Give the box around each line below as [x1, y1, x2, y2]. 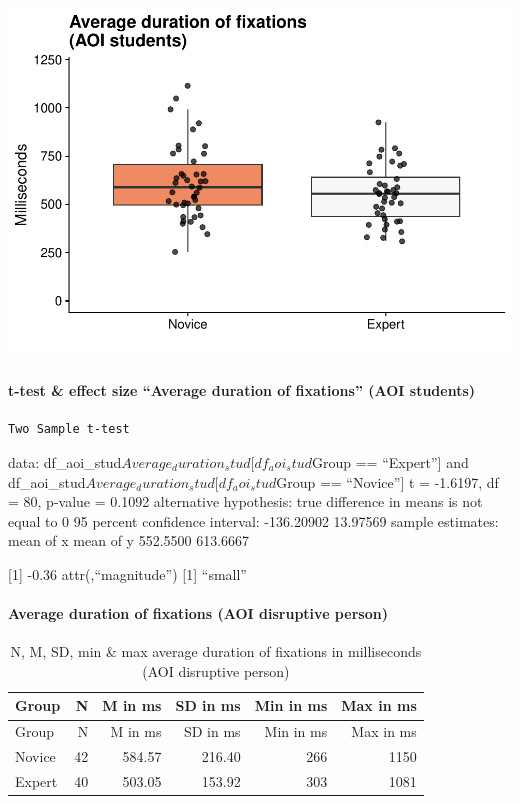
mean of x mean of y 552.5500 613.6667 [8, 530, 250, 551]
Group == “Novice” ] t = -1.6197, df [276, 471, 499, 492]
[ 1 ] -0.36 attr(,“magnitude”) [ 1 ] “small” [8, 563, 247, 584]
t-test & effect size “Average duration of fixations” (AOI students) [8, 380, 476, 401]
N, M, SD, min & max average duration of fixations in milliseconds [10, 641, 422, 662]
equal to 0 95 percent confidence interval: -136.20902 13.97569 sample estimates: [8, 510, 499, 531]
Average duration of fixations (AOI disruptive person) [8, 603, 388, 624]
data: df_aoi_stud [8, 451, 122, 472]
